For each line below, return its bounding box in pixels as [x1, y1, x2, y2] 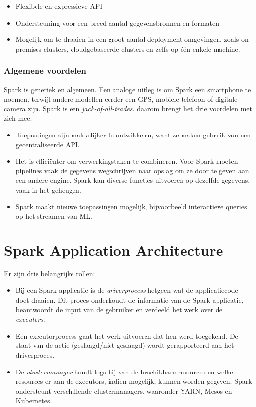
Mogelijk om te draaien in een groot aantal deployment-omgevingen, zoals [15, 34, 239, 44]
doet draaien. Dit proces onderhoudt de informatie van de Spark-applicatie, [15, 295, 244, 305]
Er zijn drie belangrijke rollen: [4, 268, 95, 278]
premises [15, 43, 42, 54]
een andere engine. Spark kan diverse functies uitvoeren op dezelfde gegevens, [15, 175, 250, 185]
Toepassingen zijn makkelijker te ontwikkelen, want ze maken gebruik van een [15, 129, 251, 139]
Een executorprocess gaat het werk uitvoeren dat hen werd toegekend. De [15, 330, 238, 340]
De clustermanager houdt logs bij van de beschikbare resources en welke [15, 366, 233, 376]
